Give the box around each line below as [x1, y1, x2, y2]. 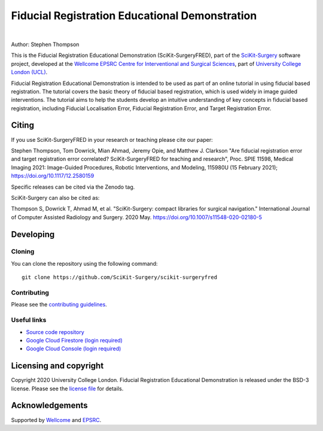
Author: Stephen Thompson [11, 41, 80, 48]
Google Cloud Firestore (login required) [26, 336, 123, 344]
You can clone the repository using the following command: [11, 260, 158, 267]
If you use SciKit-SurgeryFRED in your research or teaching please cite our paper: [11, 136, 213, 143]
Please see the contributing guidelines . [11, 301, 107, 308]
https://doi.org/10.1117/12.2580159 [11, 172, 95, 180]
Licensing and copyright [11, 361, 104, 371]
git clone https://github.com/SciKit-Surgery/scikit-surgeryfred [22, 274, 218, 281]
